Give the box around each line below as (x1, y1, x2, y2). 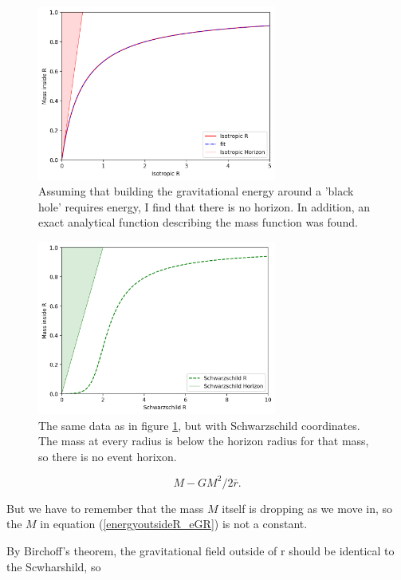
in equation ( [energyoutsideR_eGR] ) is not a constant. (40, 515, 308, 532)
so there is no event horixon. (38, 448, 177, 464)
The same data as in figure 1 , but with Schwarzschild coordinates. (38, 416, 360, 433)
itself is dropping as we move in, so (222, 499, 393, 516)
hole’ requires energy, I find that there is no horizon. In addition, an (38, 198, 371, 215)
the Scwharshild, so (6, 558, 101, 574)
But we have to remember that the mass (6, 499, 204, 516)
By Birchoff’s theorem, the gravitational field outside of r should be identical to (6, 543, 395, 559)
